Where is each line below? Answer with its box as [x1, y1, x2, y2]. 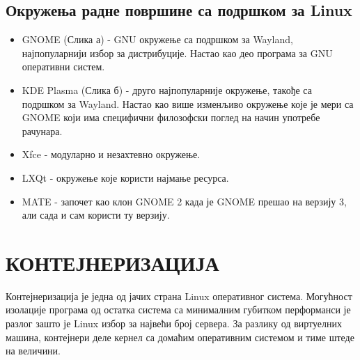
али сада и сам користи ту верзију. [22, 208, 170, 222]
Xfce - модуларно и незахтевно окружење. [22, 147, 201, 162]
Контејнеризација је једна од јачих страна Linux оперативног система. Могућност [6, 288, 352, 303]
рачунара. [22, 123, 63, 138]
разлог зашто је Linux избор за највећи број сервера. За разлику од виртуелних [6, 316, 342, 331]
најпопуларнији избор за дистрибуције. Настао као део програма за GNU [22, 45, 333, 60]
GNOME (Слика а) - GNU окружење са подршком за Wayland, [22, 32, 293, 47]
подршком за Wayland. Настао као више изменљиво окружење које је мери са [22, 96, 354, 111]
